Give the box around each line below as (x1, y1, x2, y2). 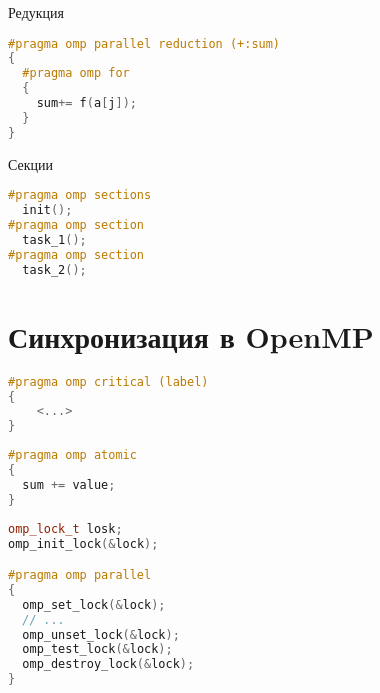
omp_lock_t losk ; (8, 521, 123, 536)
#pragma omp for (22, 66, 130, 81)
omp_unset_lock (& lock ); (22, 627, 180, 642)
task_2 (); (22, 262, 87, 277)
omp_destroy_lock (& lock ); (22, 657, 195, 672)
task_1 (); (22, 232, 87, 247)
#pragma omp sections (8, 188, 152, 203)
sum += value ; (22, 477, 116, 492)
